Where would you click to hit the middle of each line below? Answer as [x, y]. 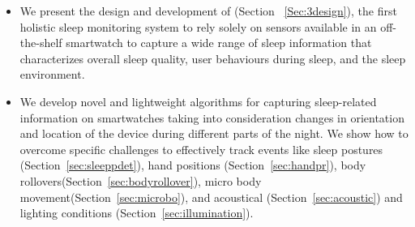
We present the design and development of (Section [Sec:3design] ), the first [208, 11]
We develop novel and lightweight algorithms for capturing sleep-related [198, 101]
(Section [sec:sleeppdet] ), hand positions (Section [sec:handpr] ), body [193, 165]
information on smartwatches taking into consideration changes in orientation [212, 117]
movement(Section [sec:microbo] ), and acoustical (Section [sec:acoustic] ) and [211, 197]
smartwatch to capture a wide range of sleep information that [219, 43]
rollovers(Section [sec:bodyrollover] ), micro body [141, 180]
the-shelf [41, 43]
